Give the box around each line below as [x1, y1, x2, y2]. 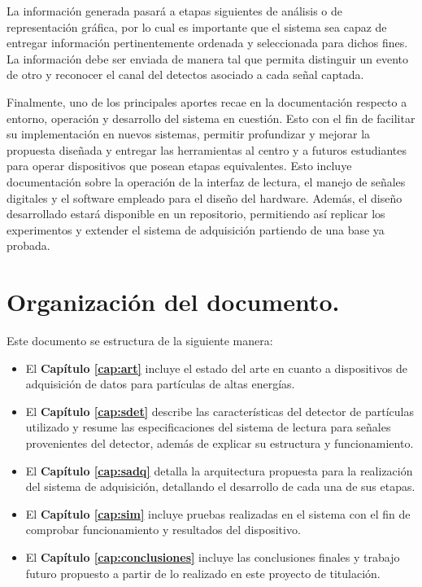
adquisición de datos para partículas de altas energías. [25, 375, 295, 392]
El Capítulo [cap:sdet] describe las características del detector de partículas [25, 402, 414, 419]
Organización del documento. [7, 285, 340, 318]
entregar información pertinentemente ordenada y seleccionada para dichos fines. [7, 34, 408, 51]
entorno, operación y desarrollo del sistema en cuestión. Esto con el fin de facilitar [7, 109, 415, 126]
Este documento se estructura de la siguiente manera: [7, 332, 273, 349]
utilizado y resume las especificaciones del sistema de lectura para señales [25, 418, 391, 436]
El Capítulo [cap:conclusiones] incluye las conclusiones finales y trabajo [25, 548, 400, 565]
